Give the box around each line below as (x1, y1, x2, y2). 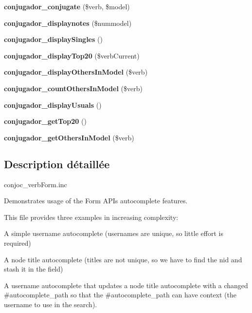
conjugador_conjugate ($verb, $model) (4, 1, 130, 11)
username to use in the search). (4, 299, 97, 309)
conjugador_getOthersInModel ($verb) (4, 132, 134, 142)
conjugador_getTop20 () (4, 116, 87, 126)
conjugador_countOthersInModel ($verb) (4, 83, 143, 93)
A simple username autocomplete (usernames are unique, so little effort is (4, 228, 223, 238)
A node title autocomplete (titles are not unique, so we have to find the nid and (4, 254, 242, 264)
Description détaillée (4, 156, 110, 171)
